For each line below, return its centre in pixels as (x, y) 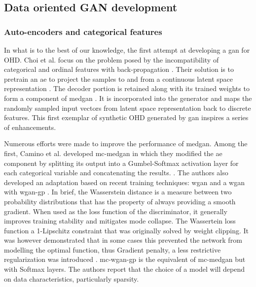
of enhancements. (30, 127)
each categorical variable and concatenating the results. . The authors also (116, 173)
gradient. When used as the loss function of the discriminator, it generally (116, 211)
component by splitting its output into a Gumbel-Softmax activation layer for (121, 163)
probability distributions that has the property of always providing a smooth (120, 201)
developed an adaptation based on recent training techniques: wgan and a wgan (124, 182)
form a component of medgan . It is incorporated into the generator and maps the (128, 98)
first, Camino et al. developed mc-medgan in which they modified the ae (113, 153)
